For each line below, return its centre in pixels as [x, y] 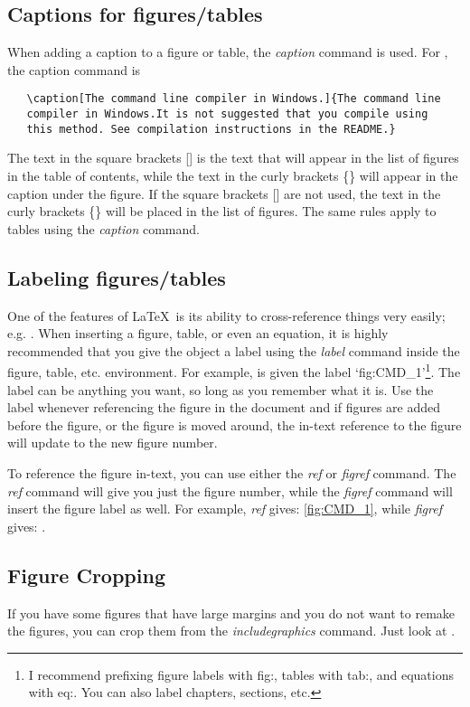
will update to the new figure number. [113, 443]
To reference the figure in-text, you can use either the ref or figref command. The [232, 472]
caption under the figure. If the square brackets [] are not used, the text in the [224, 193]
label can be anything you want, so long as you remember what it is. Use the [221, 389]
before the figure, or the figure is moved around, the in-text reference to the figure [235, 424]
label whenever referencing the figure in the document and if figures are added [224, 407]
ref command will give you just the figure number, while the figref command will [230, 490]
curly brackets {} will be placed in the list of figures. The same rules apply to [222, 211]
